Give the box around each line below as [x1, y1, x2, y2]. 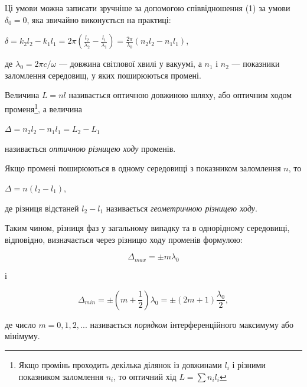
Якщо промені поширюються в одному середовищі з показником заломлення [5, 162, 281, 174]
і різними [232, 358, 266, 370]
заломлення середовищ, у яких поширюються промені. [5, 69, 201, 81]
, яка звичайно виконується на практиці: [27, 13, 171, 25]
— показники [231, 57, 280, 70]
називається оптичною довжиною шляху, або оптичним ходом [68, 89, 292, 101]
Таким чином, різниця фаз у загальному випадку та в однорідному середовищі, [5, 222, 290, 234]
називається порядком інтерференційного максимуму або [90, 318, 293, 330]
